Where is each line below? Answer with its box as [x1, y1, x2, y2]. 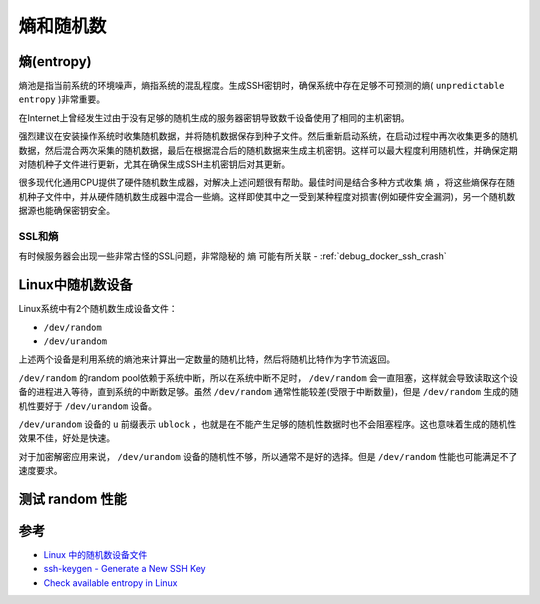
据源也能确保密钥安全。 [18, 205, 115, 217]
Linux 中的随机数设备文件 [43, 549, 148, 561]
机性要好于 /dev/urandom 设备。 [18, 400, 158, 412]
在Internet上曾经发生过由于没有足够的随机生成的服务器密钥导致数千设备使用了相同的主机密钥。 [18, 111, 410, 124]
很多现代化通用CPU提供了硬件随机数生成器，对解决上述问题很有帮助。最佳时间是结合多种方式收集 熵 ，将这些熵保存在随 [18, 176, 515, 189]
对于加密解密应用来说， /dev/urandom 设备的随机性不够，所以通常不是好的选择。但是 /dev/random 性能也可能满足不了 [18, 450, 518, 462]
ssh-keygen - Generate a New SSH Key [43, 563, 206, 575]
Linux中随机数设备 [18, 276, 133, 294]
